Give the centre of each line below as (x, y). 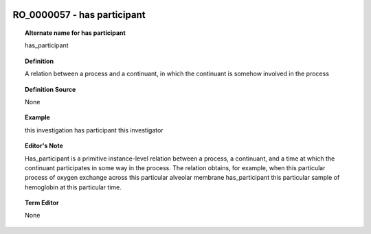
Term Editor (42, 203)
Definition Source (50, 89)
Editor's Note (44, 146)
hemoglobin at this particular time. (73, 187)
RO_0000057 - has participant (79, 15)
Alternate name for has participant (76, 33)
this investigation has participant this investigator (94, 130)
